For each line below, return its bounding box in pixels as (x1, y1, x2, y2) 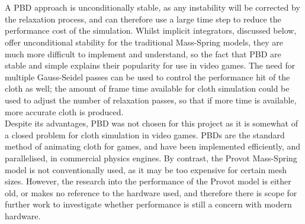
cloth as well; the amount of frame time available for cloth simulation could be (5, 82, 290, 95)
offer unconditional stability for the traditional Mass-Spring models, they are (5, 35, 283, 48)
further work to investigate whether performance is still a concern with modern (5, 198, 292, 210)
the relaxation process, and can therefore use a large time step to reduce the (5, 12, 281, 25)
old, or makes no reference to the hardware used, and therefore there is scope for (5, 186, 297, 199)
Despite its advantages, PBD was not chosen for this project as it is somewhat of (5, 117, 298, 129)
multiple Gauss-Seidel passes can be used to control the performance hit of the (5, 70, 290, 83)
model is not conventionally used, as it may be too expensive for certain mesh (5, 163, 287, 176)
